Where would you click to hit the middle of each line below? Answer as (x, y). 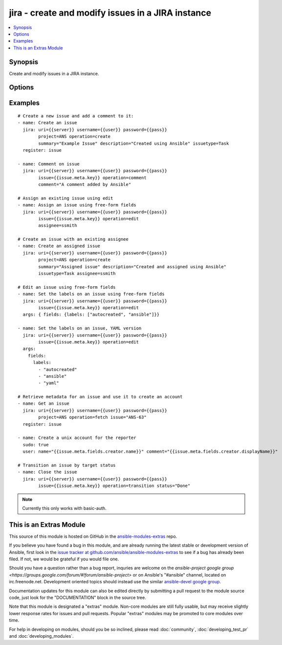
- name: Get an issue (43, 403)
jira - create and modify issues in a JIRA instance (110, 13)
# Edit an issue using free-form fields (67, 287)
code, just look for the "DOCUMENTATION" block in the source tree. (77, 598)
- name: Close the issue (47, 472)
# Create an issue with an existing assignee (73, 239)
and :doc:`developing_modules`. (41, 636)
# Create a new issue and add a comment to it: (76, 116)
